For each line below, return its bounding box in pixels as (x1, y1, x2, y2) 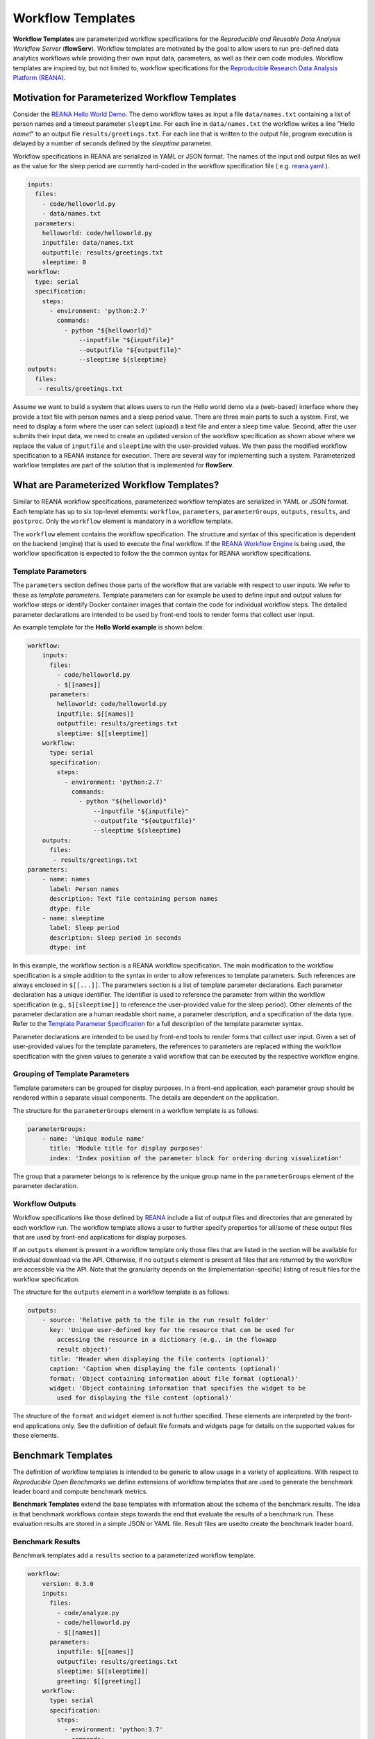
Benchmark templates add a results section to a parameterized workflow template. (12, 1551, 256, 1560)
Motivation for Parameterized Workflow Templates (12, 91, 237, 104)
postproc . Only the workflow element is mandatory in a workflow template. (12, 517, 233, 525)
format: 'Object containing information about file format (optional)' (49, 1375, 299, 1382)
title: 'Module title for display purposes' (49, 1144, 204, 1153)
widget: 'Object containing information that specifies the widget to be (49, 1384, 306, 1393)
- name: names (42, 875, 90, 883)
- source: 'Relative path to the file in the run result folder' (42, 1316, 269, 1324)
